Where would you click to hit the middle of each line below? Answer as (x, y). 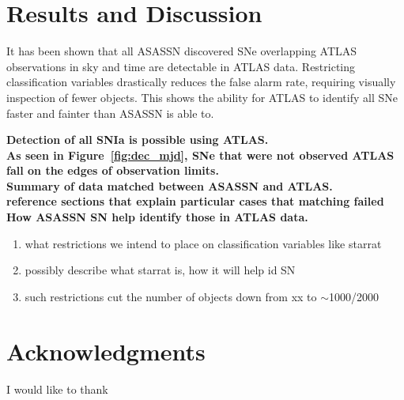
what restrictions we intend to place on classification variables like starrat (203, 243)
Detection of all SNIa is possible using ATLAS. (138, 140)
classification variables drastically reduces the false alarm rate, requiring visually (201, 82)
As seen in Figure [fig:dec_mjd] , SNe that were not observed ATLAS (200, 155)
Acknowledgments (106, 351)
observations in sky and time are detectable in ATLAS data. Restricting (181, 66)
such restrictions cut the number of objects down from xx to (171, 296)
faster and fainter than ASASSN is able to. (110, 113)
